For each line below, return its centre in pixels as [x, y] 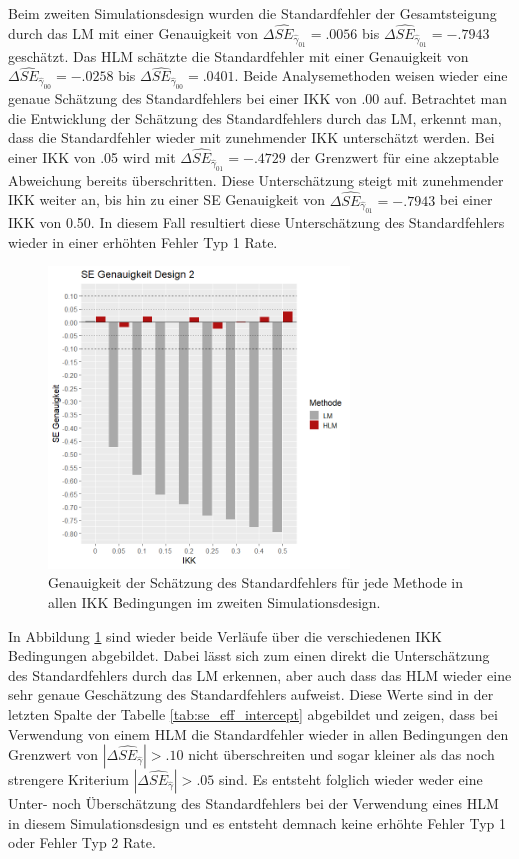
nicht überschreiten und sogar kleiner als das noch [341, 754]
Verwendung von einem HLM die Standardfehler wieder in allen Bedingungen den [258, 733]
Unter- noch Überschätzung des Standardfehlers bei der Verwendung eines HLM [253, 803]
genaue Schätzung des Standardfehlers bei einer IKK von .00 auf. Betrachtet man [258, 98]
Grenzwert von [53, 754]
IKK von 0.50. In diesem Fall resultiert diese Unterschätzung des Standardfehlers [256, 222]
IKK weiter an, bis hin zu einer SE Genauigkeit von [167, 199]
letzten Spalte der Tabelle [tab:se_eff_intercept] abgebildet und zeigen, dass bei [253, 713]
